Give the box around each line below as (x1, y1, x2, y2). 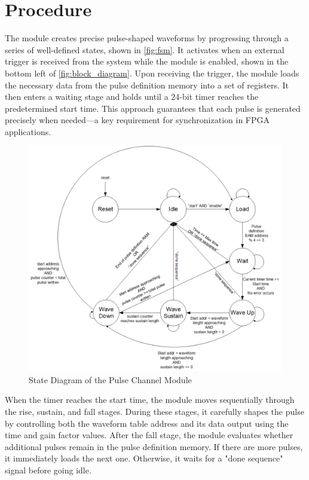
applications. (5, 125, 51, 137)
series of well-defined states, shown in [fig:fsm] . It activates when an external (5, 43, 284, 56)
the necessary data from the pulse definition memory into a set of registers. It (5, 78, 289, 91)
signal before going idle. (5, 464, 91, 476)
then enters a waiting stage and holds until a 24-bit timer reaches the (5, 90, 259, 103)
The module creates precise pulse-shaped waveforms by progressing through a (5, 32, 289, 44)
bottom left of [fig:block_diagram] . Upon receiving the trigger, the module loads (5, 66, 299, 79)
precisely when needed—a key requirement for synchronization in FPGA (5, 114, 270, 126)
